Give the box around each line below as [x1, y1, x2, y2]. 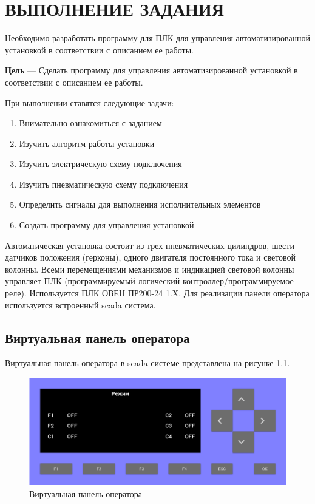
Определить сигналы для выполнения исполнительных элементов [19, 198, 261, 211]
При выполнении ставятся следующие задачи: [5, 96, 174, 109]
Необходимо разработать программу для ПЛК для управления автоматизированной [5, 32, 311, 44]
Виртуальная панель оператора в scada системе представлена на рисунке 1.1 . [5, 356, 290, 369]
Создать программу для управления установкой [19, 219, 194, 231]
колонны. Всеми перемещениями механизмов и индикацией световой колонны [5, 262, 294, 275]
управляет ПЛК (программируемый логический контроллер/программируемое [5, 274, 294, 287]
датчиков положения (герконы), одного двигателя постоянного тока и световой [5, 251, 296, 264]
